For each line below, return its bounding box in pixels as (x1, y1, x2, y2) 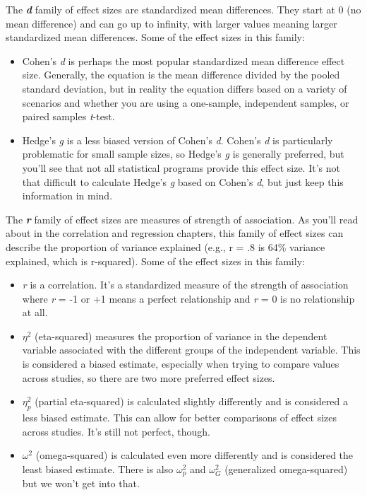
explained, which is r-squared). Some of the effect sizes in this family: (6, 253, 305, 268)
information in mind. (22, 188, 113, 203)
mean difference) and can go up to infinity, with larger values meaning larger (6, 16, 337, 30)
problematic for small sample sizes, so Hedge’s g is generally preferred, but (22, 146, 344, 161)
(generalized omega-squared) (224, 461, 348, 476)
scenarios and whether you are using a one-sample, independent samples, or (22, 95, 349, 110)
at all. (22, 305, 48, 320)
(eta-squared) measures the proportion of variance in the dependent (35, 328, 327, 343)
